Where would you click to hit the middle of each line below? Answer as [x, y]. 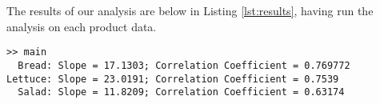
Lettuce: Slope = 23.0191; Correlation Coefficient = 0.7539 [173, 79]
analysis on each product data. [82, 26]
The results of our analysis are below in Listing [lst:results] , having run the [190, 10]
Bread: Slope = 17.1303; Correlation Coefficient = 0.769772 [184, 65]
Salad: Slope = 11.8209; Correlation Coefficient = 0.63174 [181, 92]
